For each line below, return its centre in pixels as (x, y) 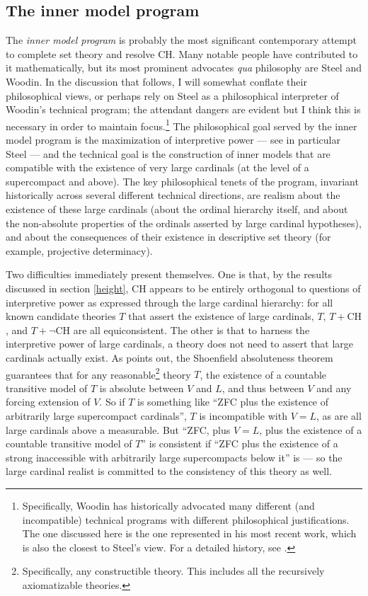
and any (334, 388)
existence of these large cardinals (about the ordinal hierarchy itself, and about (177, 208)
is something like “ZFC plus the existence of (233, 402)
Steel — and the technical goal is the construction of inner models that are (168, 153)
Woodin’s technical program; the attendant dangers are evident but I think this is (183, 109)
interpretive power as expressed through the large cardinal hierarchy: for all (169, 302)
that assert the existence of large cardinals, (221, 316)
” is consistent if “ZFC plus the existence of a (240, 443)
